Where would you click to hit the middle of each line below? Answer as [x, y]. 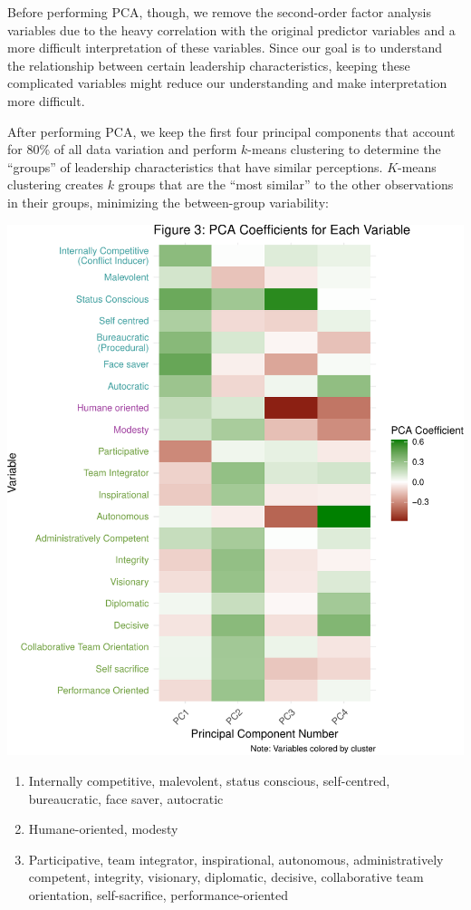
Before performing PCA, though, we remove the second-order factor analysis [219, 12]
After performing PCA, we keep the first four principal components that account [231, 131]
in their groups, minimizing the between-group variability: [168, 202]
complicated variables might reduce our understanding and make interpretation [227, 83]
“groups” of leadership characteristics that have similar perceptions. [195, 166]
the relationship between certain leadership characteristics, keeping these [209, 65]
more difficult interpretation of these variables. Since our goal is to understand [225, 48]
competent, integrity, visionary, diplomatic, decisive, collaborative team [226, 877]
